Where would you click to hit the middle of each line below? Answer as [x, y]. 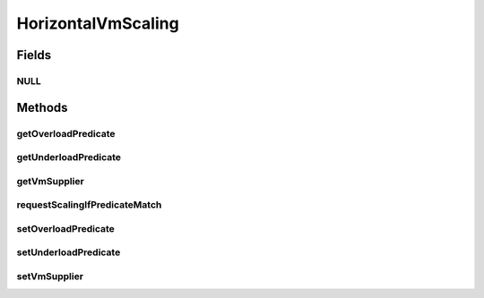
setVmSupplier [50, 276]
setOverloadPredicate [66, 228]
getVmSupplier [50, 181]
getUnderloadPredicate [69, 158]
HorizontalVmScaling [98, 23]
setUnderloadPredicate [69, 252]
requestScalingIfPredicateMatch [89, 205]
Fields [34, 55]
